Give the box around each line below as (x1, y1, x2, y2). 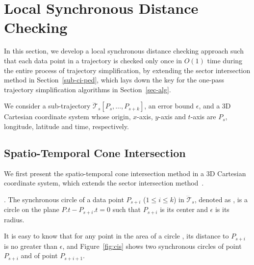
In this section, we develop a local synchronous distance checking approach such (4, 46, 244, 56)
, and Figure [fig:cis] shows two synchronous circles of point (62, 240, 242, 251)
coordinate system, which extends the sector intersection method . (4, 178, 204, 188)
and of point (21, 250, 58, 261)
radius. (4, 214, 25, 224)
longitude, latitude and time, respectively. (4, 121, 129, 131)
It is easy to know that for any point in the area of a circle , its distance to (4, 231, 229, 241)
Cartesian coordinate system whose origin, (4, 111, 131, 122)
